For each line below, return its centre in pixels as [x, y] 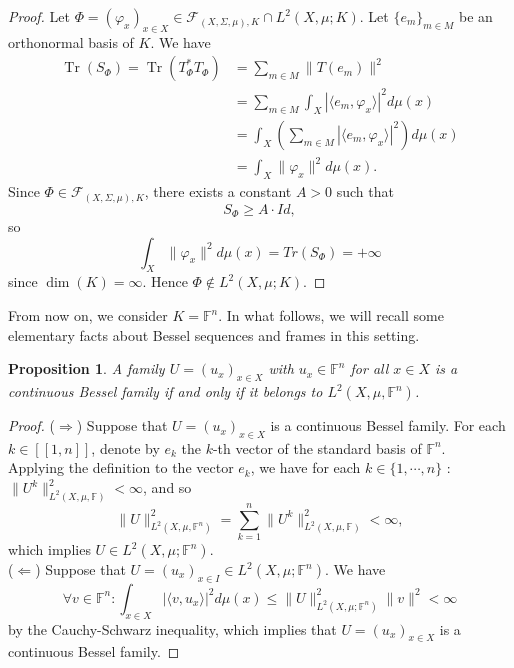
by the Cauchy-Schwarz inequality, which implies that [172, 628]
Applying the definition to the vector [121, 467]
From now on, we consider [88, 315]
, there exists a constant [218, 191]
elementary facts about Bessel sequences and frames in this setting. [214, 334]
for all [369, 368]
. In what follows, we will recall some [331, 315]
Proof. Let [39, 16]
